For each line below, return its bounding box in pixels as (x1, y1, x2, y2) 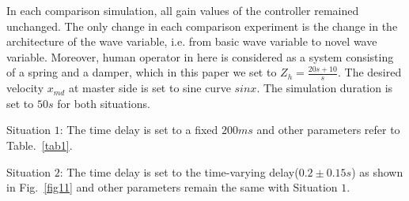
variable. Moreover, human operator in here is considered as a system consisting (6, 48, 394, 65)
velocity (6, 80, 44, 96)
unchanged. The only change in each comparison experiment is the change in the (6, 17, 398, 34)
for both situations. (57, 95, 150, 111)
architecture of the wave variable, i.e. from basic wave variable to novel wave (6, 33, 377, 50)
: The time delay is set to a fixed (59, 121, 218, 138)
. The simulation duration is (256, 80, 393, 96)
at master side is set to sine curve (68, 80, 231, 96)
